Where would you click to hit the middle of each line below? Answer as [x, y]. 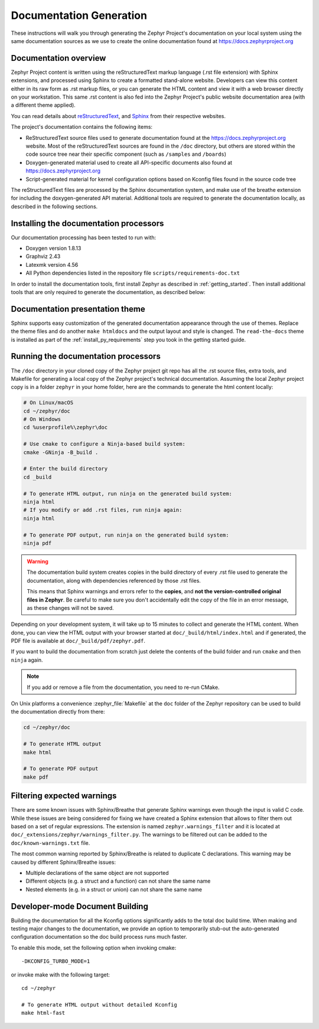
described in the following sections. [54, 206]
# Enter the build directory [66, 469]
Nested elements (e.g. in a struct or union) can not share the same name [114, 889]
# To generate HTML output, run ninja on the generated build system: [128, 494]
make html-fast [43, 1013]
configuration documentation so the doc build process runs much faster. [99, 937]
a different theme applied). [43, 105]
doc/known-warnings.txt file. [51, 843]
